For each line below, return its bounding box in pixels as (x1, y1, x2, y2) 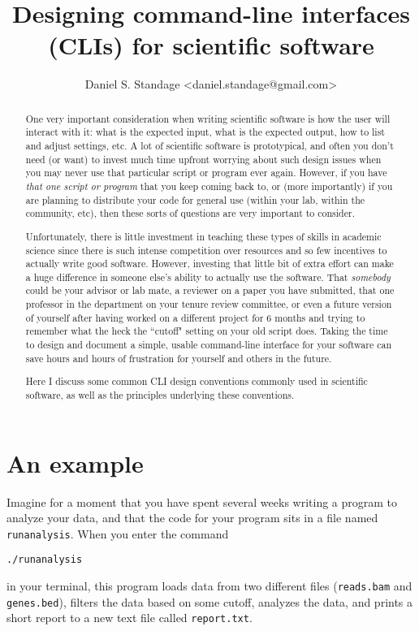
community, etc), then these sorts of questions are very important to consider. (25, 206, 355, 220)
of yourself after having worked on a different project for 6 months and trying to (25, 310, 365, 324)
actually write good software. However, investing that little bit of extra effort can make (25, 257, 394, 270)
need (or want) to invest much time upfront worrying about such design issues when (25, 152, 382, 166)
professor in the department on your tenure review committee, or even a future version (25, 297, 392, 311)
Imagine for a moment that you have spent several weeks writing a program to (6, 493, 398, 510)
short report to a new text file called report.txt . (6, 609, 253, 626)
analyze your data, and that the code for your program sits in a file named (6, 509, 378, 526)
